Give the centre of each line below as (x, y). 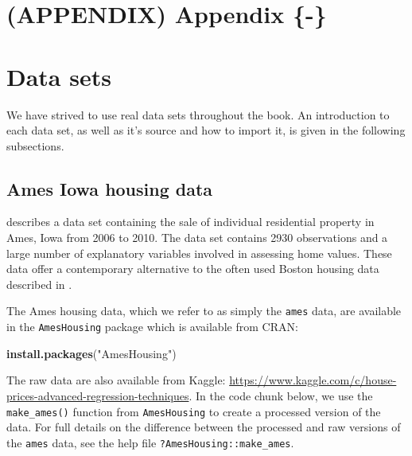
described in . (39, 284)
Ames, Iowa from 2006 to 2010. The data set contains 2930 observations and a (197, 238)
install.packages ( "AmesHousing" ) (91, 353)
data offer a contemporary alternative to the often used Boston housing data (193, 269)
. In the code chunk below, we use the (281, 395)
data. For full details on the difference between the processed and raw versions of (204, 427)
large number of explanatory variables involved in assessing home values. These (199, 253)
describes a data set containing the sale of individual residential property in (190, 222)
